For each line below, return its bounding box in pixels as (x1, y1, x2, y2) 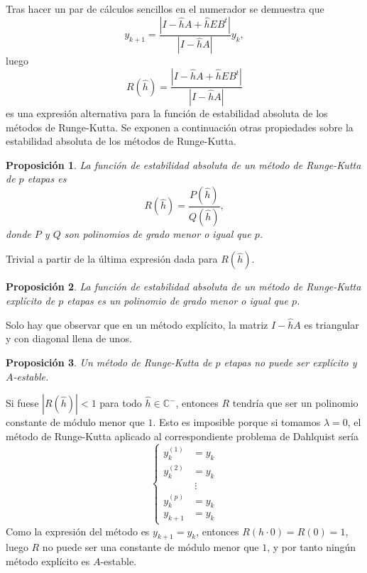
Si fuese (6, 395, 39, 410)
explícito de (6, 293, 55, 307)
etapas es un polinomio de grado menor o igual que (67, 293, 288, 307)
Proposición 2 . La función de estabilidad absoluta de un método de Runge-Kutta (6, 279, 361, 294)
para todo (99, 395, 142, 410)
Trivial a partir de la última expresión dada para (6, 251, 218, 266)
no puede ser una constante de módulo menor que (42, 540, 259, 555)
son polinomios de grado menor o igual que (64, 226, 251, 241)
